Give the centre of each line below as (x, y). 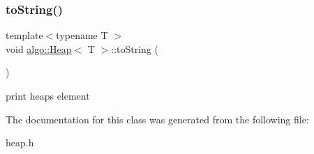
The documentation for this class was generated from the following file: (157, 119)
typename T (82, 35)
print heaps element (48, 95)
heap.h (20, 143)
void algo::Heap (39, 48)
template (24, 35)
